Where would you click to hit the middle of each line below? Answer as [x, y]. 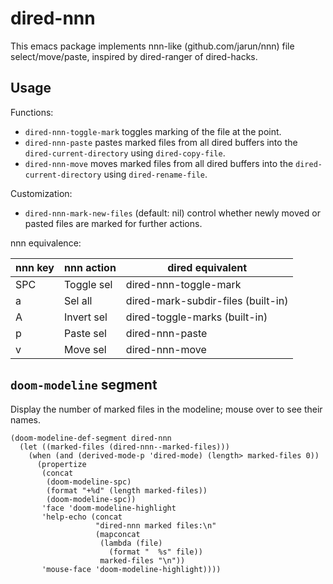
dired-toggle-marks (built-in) [196, 317]
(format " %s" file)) [155, 552]
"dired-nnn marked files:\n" [156, 525]
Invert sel [85, 317]
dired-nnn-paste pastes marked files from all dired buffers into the [161, 142]
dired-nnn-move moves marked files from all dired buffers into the [159, 163]
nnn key [35, 267]
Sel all [78, 300]
